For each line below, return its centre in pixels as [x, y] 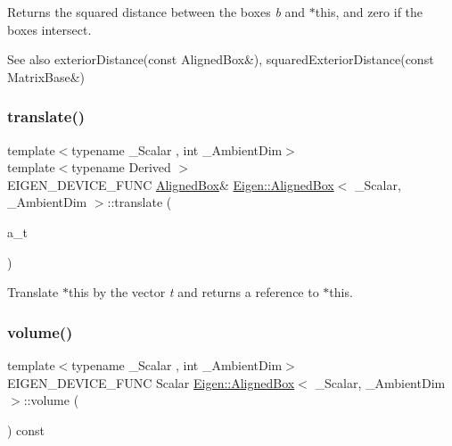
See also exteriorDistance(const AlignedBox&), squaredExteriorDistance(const [221, 59]
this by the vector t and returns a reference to [193, 292]
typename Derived [121, 167]
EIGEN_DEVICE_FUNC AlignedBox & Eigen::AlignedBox [171, 184]
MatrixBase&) [46, 76]
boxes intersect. [49, 29]
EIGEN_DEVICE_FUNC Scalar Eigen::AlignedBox [151, 382]
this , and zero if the [369, 12]
